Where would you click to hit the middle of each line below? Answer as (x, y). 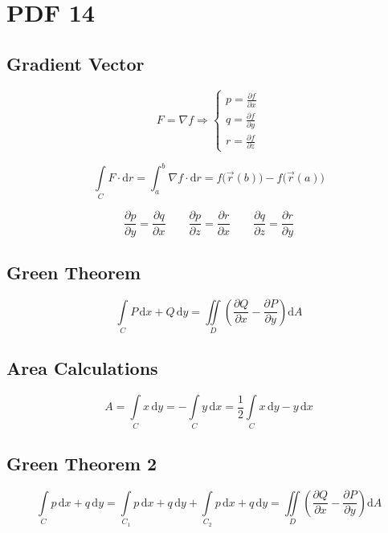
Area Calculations (82, 368)
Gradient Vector (76, 63)
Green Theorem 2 (82, 463)
